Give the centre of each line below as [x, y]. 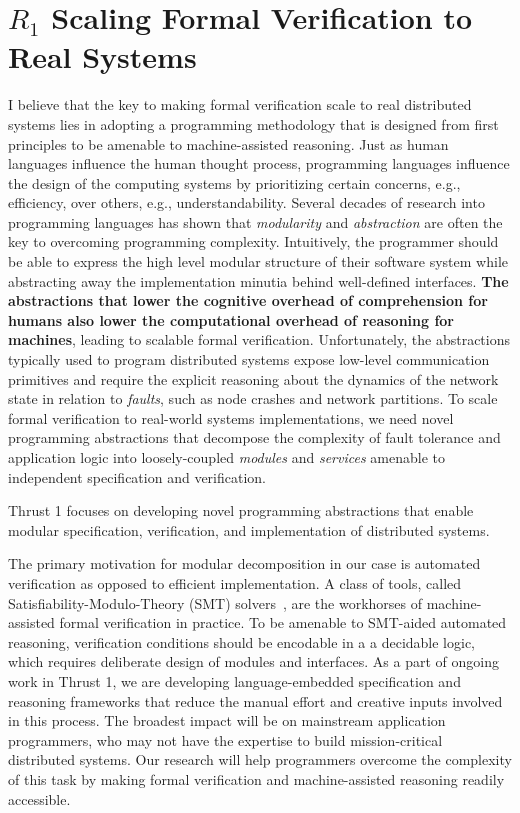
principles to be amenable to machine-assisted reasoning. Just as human [228, 143]
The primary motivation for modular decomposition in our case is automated [244, 563]
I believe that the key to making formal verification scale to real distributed [240, 104]
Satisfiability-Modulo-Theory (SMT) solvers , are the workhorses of [215, 602]
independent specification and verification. [137, 476]
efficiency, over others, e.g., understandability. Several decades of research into [246, 202]
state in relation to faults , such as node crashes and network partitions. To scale [253, 398]
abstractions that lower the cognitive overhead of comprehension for [248, 300]
